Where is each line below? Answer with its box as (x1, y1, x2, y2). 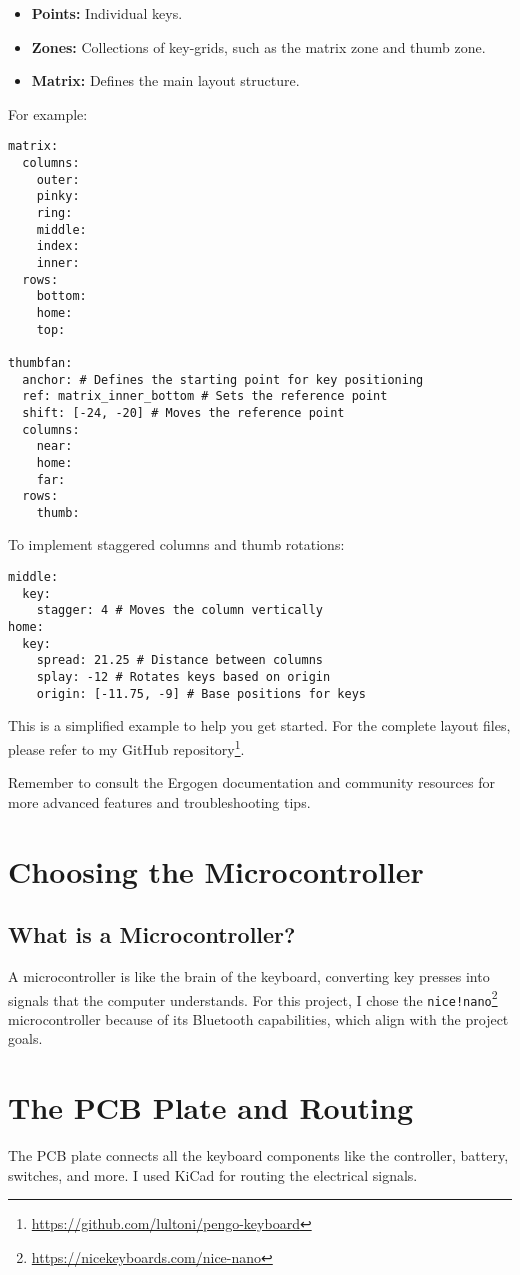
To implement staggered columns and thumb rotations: (8, 534, 345, 555)
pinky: (36, 189, 80, 204)
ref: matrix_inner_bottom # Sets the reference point (22, 389, 388, 404)
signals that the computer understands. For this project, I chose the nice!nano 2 (8, 986, 498, 1010)
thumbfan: (8, 355, 73, 370)
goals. (8, 1028, 43, 1049)
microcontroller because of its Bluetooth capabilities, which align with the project (8, 1008, 509, 1029)
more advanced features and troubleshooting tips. (8, 791, 311, 812)
